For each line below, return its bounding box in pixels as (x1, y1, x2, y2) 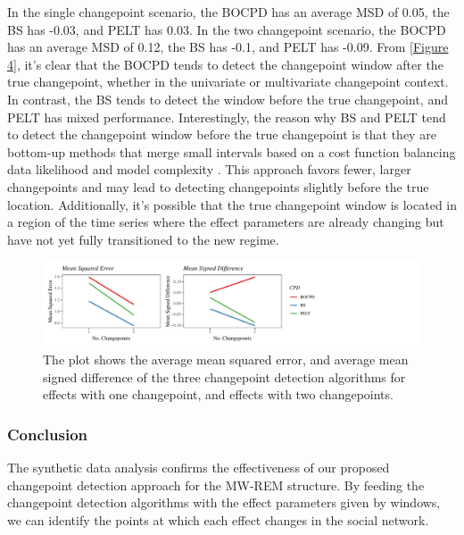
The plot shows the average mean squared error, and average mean (43, 349, 409, 368)
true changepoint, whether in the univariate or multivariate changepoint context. (7, 72, 449, 91)
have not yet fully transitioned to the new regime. (7, 230, 279, 248)
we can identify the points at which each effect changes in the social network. (7, 510, 429, 529)
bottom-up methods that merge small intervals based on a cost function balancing (7, 142, 456, 161)
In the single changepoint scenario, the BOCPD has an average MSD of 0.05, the (7, 3, 450, 21)
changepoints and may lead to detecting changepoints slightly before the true (7, 177, 429, 196)
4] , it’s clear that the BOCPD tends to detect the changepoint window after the (7, 54, 443, 73)
